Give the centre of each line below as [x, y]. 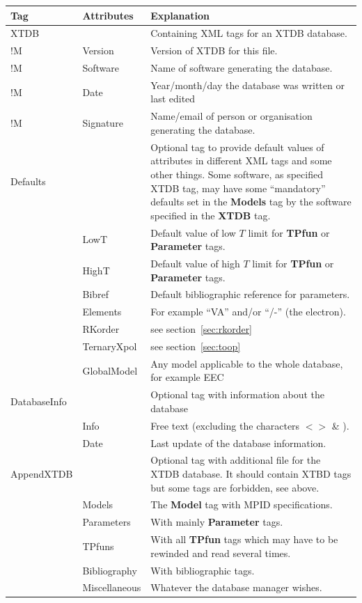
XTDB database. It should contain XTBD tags [251, 473]
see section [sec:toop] [196, 346]
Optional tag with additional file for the [236, 460]
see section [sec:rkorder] [202, 329]
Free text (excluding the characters [225, 425]
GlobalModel [110, 370]
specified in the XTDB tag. [211, 215]
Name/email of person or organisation [231, 116]
